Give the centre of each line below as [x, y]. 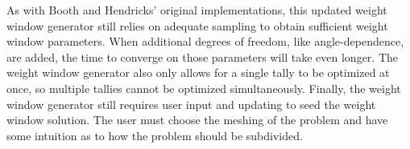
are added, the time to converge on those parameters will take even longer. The [203, 56]
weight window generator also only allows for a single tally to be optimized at [198, 72]
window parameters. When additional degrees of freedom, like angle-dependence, [205, 41]
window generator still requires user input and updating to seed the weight [191, 104]
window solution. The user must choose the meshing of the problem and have [197, 120]
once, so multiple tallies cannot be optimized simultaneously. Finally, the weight [204, 88]
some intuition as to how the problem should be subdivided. [155, 135]
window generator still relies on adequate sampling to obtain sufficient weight [197, 25]
